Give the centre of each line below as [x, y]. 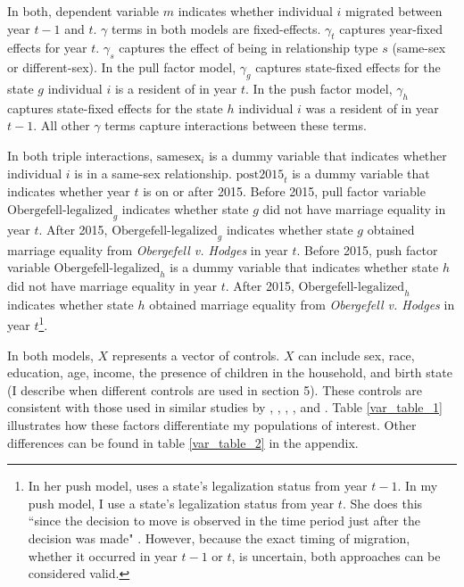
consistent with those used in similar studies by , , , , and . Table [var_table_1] [225, 407]
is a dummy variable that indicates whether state [304, 267]
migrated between [394, 11]
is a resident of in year [176, 88]
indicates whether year [69, 191]
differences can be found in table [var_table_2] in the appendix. [183, 442]
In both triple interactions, [80, 155]
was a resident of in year [372, 107]
